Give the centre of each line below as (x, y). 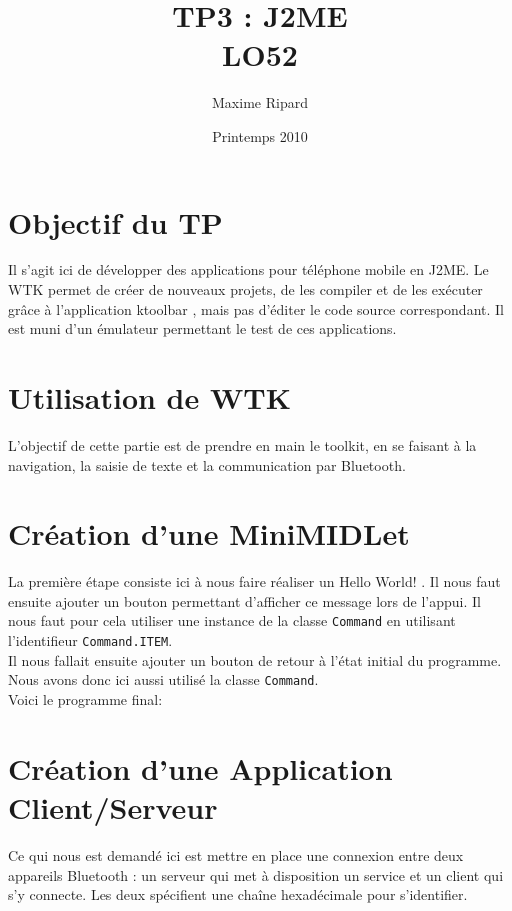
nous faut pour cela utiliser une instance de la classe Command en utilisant (232, 620)
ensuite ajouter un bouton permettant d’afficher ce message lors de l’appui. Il (244, 600)
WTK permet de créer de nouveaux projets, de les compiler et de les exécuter (245, 289)
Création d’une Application (200, 767)
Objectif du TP (115, 221)
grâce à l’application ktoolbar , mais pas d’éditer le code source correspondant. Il (256, 308)
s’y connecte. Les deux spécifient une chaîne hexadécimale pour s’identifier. (238, 894)
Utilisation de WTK (149, 397)
